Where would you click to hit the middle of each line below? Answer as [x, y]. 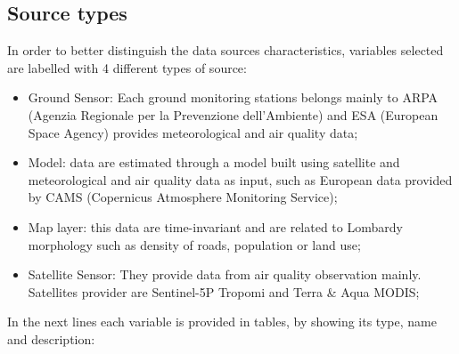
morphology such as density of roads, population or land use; [194, 244]
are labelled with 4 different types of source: [127, 67]
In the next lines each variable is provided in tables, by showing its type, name [222, 322]
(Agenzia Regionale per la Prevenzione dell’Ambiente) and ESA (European [233, 114]
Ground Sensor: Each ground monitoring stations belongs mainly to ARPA [233, 97]
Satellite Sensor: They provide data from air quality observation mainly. [225, 274]
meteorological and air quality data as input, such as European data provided [240, 179]
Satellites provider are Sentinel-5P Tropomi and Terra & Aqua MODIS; [224, 291]
